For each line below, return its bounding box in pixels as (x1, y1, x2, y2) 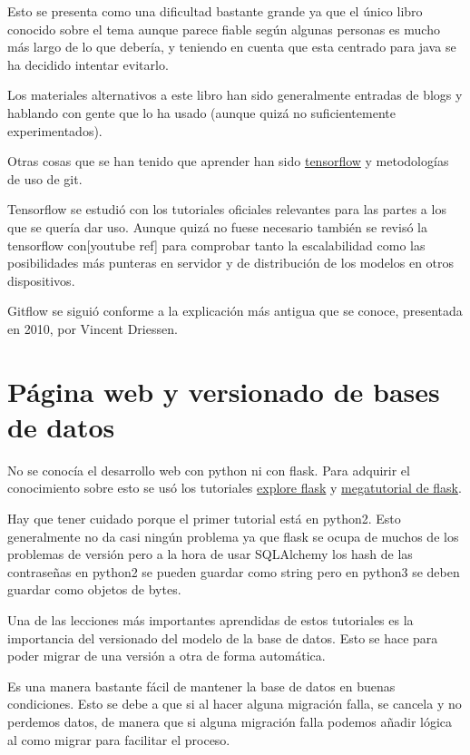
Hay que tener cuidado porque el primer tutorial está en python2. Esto (7, 509, 401, 527)
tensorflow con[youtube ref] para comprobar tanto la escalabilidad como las (7, 235, 426, 254)
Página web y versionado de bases (7, 372, 440, 409)
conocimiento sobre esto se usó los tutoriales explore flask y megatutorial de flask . (7, 478, 462, 497)
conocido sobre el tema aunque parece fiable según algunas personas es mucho (7, 19, 440, 38)
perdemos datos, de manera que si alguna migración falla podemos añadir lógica (7, 711, 453, 730)
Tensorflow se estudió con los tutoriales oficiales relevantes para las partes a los (7, 200, 446, 219)
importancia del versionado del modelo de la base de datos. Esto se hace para (7, 628, 438, 647)
